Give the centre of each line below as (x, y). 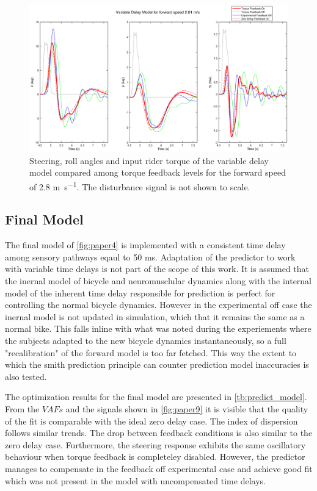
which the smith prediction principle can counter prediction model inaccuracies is (157, 364)
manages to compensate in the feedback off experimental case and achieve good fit (159, 468)
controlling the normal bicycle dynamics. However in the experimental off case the (158, 305)
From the (22, 408)
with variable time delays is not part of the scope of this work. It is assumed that (157, 269)
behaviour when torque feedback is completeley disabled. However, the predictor (155, 457)
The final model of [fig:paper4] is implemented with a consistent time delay (145, 245)
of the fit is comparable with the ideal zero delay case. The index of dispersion (151, 421)
